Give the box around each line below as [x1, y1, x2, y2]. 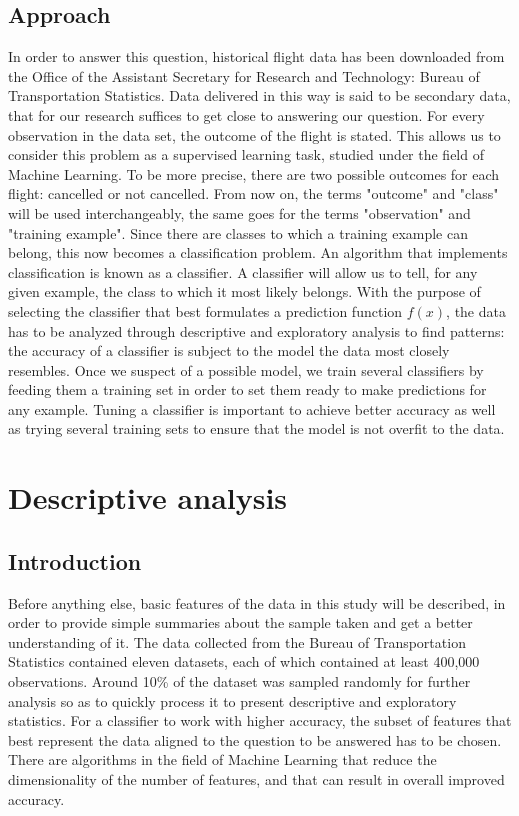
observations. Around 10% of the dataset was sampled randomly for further [8, 671, 471, 692]
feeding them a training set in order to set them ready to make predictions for [8, 379, 487, 400]
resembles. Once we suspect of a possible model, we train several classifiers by [8, 359, 484, 380]
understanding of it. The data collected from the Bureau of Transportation [8, 631, 466, 652]
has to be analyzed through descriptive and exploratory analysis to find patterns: [8, 320, 505, 341]
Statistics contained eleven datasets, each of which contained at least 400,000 [8, 651, 480, 672]
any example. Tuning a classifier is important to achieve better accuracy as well [8, 398, 496, 419]
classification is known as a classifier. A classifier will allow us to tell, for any [8, 261, 478, 282]
